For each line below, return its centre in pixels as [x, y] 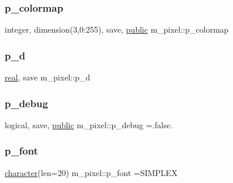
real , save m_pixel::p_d [48, 77]
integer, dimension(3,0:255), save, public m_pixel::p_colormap [117, 29]
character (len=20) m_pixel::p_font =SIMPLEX [91, 172]
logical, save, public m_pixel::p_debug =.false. [89, 124]
